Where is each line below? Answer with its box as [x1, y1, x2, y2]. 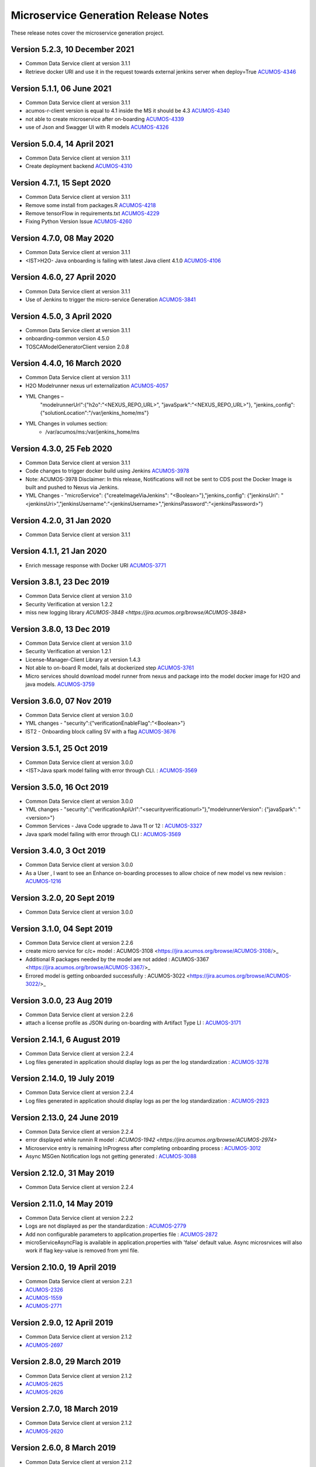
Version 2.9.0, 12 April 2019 [11, 1318, 114, 1328]
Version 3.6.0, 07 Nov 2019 [11, 696, 112, 706]
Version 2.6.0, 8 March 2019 [11, 1443, 116, 1453]
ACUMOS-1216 [25, 878, 61, 885]
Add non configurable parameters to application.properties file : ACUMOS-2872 [25, 1231, 218, 1238]
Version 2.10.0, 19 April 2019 [11, 1262, 116, 1273]
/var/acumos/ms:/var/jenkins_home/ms [45, 428, 140, 435]
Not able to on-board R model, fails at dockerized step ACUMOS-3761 [25, 664, 194, 671]
